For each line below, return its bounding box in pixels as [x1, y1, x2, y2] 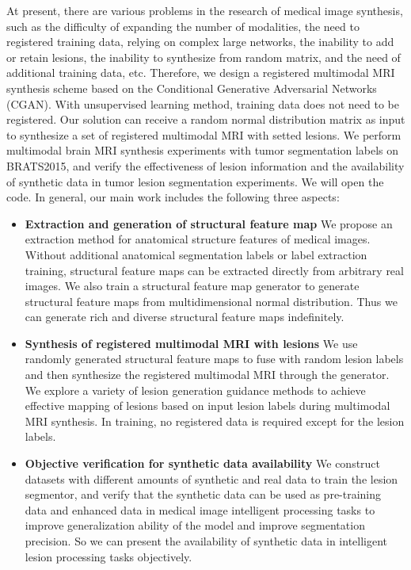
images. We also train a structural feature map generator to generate [25, 277, 360, 294]
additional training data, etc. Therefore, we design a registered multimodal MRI [6, 64, 395, 81]
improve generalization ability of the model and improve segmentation [25, 517, 365, 534]
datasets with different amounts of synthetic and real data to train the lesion [25, 470, 398, 487]
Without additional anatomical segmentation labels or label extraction [25, 246, 367, 262]
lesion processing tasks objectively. [25, 548, 192, 564]
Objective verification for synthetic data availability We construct [25, 455, 381, 472]
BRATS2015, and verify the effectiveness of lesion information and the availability [6, 157, 405, 174]
